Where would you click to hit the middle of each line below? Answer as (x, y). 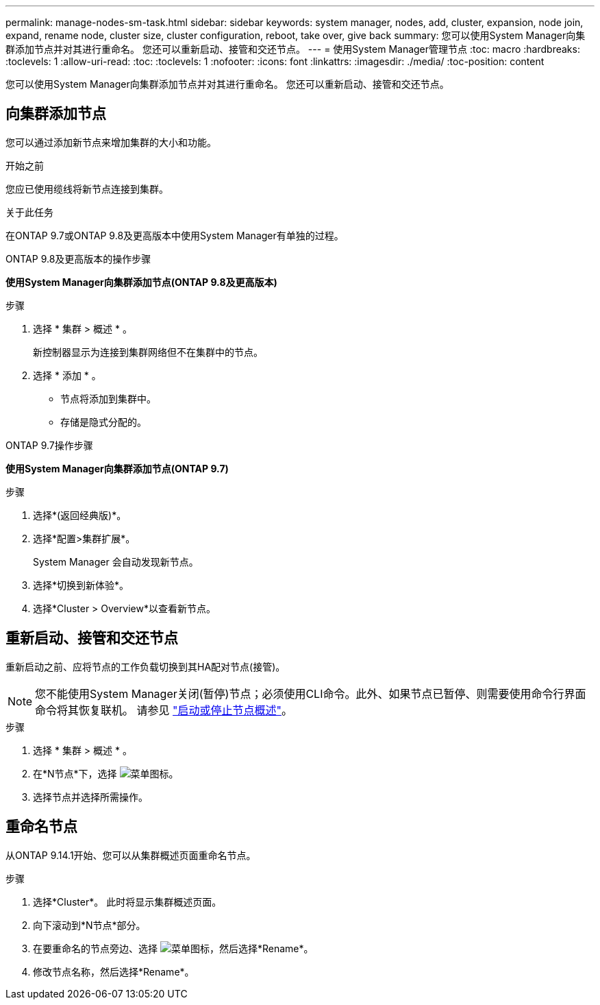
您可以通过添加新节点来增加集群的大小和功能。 (111, 142)
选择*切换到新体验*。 (81, 585)
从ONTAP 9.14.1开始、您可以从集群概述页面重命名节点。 (131, 855)
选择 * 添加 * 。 (67, 375)
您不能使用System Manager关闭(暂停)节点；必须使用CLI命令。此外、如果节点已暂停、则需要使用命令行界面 (311, 693)
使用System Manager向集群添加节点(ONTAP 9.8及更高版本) (141, 282)
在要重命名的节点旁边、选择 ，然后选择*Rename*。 (173, 948)
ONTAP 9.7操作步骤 (49, 445)
